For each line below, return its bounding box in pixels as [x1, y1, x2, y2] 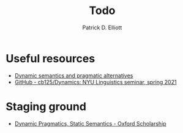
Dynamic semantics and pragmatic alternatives [14, 71, 133, 79]
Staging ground [6, 99, 87, 113]
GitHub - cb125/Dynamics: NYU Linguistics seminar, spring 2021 [14, 78, 177, 85]
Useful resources [6, 51, 95, 65]
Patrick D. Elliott [82, 24, 122, 31]
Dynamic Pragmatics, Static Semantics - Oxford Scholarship [14, 120, 166, 127]
